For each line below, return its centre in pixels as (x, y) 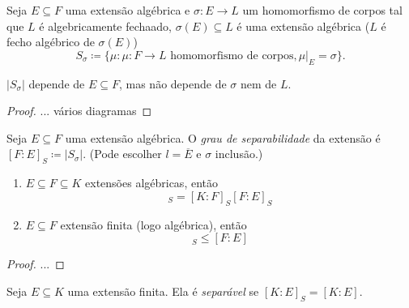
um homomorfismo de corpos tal (322, 10)
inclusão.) (239, 154)
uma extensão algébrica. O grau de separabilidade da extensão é (223, 137)
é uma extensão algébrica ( (303, 26)
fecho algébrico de (51, 42)
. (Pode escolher (122, 154)
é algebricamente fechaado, (106, 26)
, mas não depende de (173, 83)
